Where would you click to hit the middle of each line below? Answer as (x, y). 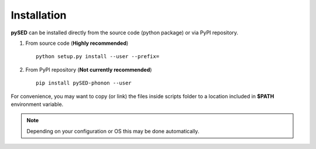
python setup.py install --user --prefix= (98, 56)
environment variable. (37, 104)
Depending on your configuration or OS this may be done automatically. (113, 131)
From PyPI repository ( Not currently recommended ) (89, 69)
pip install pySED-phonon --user (84, 83)
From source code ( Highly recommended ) (77, 43)
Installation (39, 15)
